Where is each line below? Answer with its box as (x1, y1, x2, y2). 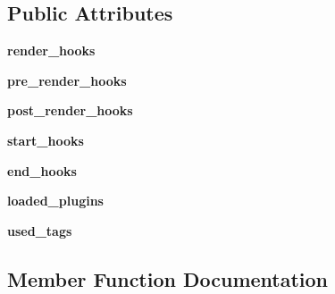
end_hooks (7, 161, 77, 180)
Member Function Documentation (7, 265, 329, 292)
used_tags (7, 221, 72, 239)
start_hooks (7, 130, 84, 149)
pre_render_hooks (7, 71, 127, 89)
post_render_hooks (7, 101, 133, 120)
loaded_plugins (7, 191, 104, 210)
